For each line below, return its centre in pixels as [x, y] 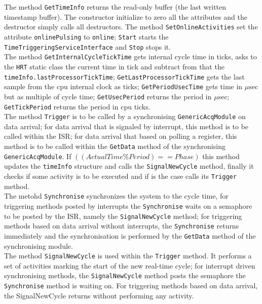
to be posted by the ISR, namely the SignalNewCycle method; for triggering [123, 216]
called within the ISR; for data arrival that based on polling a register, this [121, 136]
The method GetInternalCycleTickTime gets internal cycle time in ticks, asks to [130, 56]
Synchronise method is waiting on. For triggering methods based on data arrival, [131, 285]
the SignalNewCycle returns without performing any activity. [99, 295]
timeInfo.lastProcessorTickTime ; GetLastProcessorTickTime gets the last [124, 76]
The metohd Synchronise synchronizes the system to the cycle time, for [116, 196]
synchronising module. [39, 245]
